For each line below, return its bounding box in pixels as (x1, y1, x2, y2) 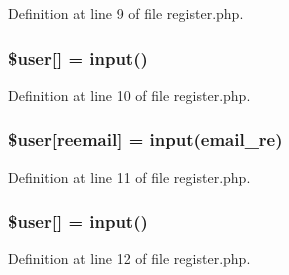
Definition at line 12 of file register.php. (8, 248, 251, 269)
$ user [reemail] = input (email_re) (8, 127, 283, 152)
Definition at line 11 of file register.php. (8, 166, 251, 187)
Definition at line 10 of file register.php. (8, 84, 251, 105)
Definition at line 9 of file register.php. (8, 3, 244, 23)
